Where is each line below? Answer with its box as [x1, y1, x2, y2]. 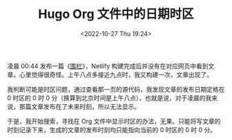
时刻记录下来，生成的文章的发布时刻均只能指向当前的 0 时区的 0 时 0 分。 [7, 126, 217, 134]
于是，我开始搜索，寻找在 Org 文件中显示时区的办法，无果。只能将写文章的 [7, 117, 221, 125]
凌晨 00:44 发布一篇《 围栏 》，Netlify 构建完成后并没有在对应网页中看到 [7, 61, 209, 70]
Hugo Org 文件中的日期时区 [37, 6, 195, 22]
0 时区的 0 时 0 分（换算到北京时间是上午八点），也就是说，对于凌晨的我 [7, 94, 212, 102]
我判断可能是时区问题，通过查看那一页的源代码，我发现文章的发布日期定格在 [7, 85, 225, 93]
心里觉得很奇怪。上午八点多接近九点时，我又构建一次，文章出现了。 [19, 70, 213, 79]
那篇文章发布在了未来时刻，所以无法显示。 [19, 102, 140, 110]
